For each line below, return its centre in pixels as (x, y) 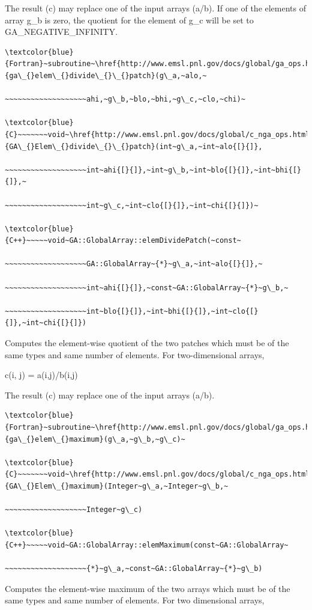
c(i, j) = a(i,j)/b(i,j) (41, 375)
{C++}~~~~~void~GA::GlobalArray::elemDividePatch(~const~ (123, 241)
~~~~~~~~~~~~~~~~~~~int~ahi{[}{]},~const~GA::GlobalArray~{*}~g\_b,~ (147, 288)
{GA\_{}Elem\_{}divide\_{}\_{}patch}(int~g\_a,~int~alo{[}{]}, (134, 146)
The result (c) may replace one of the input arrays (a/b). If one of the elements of (156, 8)
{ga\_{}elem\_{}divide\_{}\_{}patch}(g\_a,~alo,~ (106, 75)
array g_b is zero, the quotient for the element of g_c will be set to (129, 20)
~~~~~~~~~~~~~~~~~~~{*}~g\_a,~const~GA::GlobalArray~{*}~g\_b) (134, 569)
